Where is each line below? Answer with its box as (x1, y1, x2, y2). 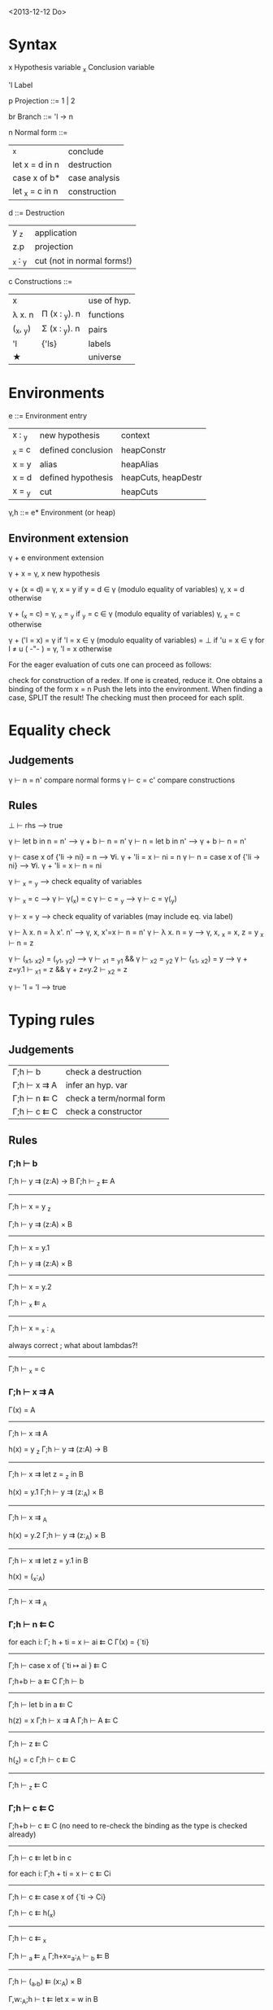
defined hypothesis (39, 471, 114, 483)
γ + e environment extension (8, 553, 104, 563)
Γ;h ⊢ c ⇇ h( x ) (8, 1908, 56, 1920)
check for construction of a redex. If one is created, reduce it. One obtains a (8, 675, 262, 685)
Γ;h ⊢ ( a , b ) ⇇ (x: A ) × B (8, 1976, 82, 1988)
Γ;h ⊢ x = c (8, 1364, 45, 1376)
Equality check (8, 720, 111, 739)
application (34, 227, 77, 239)
